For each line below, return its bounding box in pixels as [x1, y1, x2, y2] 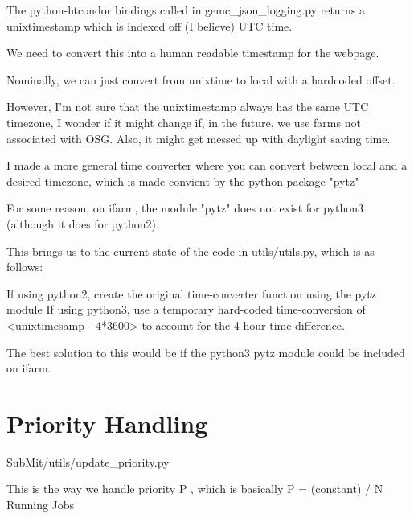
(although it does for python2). [6, 215, 159, 232]
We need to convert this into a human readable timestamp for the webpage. [6, 44, 379, 61]
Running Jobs [6, 496, 75, 512]
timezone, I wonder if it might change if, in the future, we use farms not [6, 113, 361, 130]
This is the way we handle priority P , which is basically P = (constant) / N [6, 480, 383, 497]
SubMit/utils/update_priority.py [6, 453, 170, 470]
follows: [6, 258, 43, 275]
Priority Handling [6, 406, 208, 439]
